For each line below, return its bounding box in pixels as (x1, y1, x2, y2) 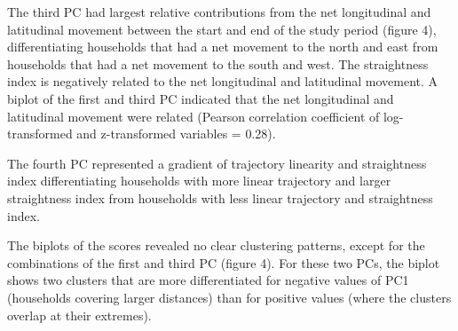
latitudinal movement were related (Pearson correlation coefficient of (7, 106, 380, 125)
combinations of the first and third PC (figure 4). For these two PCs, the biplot (7, 253, 440, 272)
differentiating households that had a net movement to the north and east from (7, 37, 438, 56)
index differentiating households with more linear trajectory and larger (7, 171, 391, 190)
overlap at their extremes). (7, 305, 152, 324)
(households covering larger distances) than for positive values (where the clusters (7, 288, 452, 306)
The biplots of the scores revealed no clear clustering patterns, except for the (7, 236, 425, 255)
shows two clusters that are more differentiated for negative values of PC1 (7, 271, 409, 289)
